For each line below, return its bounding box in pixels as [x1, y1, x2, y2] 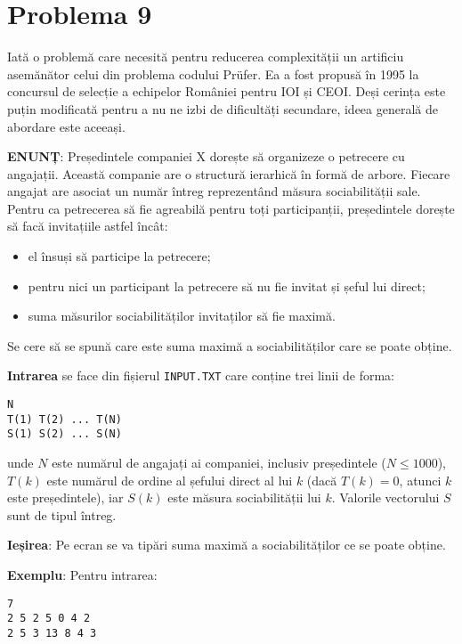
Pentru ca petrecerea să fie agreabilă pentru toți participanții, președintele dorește [7, 199, 455, 217]
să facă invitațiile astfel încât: [7, 216, 168, 235]
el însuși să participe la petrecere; [28, 247, 211, 265]
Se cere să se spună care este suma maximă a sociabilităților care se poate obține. [7, 336, 452, 355]
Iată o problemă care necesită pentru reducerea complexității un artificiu [7, 47, 404, 66]
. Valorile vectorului [331, 488, 440, 507]
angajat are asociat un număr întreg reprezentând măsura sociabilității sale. [7, 182, 421, 200]
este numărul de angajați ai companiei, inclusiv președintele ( [52, 453, 386, 472]
